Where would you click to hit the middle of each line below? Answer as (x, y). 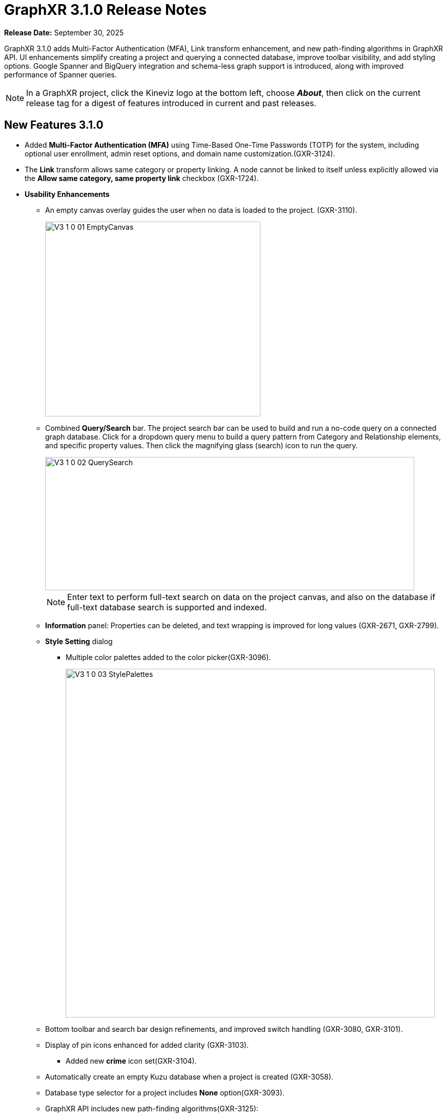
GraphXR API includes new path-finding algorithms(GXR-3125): (152, 1108)
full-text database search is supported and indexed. (167, 607)
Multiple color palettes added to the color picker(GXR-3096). (168, 657)
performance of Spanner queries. (60, 74)
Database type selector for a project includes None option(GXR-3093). (165, 1092)
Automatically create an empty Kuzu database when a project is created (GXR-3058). (189, 1076)
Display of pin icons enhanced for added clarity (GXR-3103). (147, 1045)
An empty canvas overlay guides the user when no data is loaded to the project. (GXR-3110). (201, 210)
